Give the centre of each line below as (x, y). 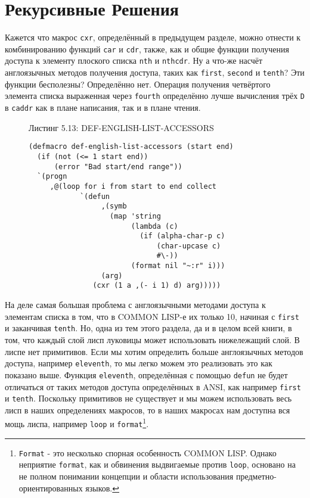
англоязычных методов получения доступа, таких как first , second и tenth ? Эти (155, 72)
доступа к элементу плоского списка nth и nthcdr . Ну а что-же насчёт (134, 60)
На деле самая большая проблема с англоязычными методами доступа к (135, 305)
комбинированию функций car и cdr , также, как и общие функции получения (147, 49)
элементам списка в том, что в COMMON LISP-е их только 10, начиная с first (152, 316)
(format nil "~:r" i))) (178, 266)
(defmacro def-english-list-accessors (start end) (131, 147)
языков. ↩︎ (103, 488)
